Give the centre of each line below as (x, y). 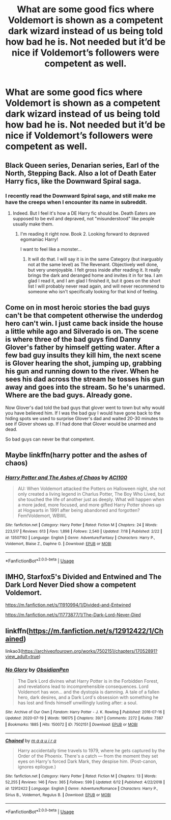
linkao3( (14, 651)
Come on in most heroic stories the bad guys (78, 308)
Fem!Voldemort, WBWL (42, 516)
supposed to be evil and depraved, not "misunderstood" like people (83, 218)
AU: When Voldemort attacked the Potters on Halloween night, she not (91, 489)
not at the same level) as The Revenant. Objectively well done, (93, 264)
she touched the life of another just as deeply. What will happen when (91, 499)
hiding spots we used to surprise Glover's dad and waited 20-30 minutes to (84, 418)
